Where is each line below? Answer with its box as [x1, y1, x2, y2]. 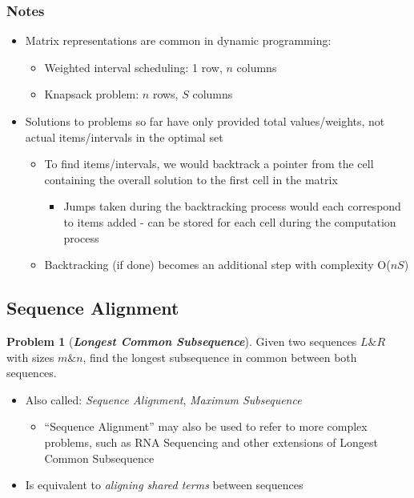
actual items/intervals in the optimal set [25, 128, 223, 145]
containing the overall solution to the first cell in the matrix [44, 171, 338, 187]
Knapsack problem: [44, 86, 139, 102]
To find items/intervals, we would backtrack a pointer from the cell [44, 155, 374, 172]
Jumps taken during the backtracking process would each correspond [63, 198, 401, 215]
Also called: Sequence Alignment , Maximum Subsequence [25, 391, 302, 408]
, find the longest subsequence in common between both [82, 348, 357, 365]
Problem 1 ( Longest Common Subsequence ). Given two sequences [6, 332, 357, 349]
